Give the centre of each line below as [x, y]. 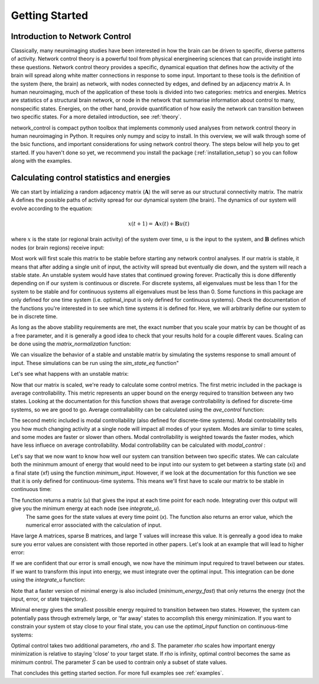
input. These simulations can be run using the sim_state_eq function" [95, 363]
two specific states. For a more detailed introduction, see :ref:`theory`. [96, 117]
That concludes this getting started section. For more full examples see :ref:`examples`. [117, 673]
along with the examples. [41, 161]
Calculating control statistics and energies [91, 178]
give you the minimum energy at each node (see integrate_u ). [86, 508]
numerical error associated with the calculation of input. [94, 525]
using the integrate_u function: [48, 580]
